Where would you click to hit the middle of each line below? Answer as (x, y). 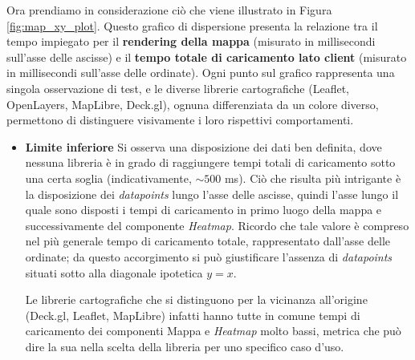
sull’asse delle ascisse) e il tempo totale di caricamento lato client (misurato (207, 57)
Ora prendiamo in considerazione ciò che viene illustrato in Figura (169, 10)
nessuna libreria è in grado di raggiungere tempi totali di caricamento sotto (210, 162)
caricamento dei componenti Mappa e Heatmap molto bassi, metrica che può (213, 331)
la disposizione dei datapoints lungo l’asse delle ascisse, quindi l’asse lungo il (212, 194)
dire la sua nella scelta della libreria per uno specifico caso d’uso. (185, 346)
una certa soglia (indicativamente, (108, 178)
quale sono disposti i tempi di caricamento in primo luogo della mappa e (203, 210)
